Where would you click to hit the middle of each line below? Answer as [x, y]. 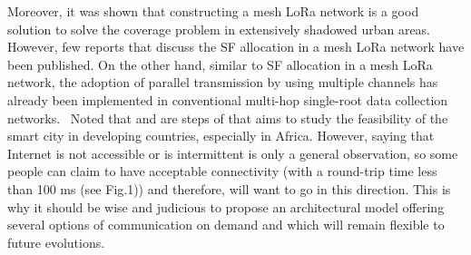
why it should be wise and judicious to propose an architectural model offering [226, 206]
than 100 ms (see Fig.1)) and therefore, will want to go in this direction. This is [229, 188]
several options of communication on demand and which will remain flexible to [226, 225]
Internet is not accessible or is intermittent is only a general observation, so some [233, 153]
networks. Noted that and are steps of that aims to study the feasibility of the [228, 118]
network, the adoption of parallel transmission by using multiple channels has [223, 82]
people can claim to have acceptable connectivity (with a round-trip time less [222, 171]
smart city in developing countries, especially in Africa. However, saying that [221, 136]
